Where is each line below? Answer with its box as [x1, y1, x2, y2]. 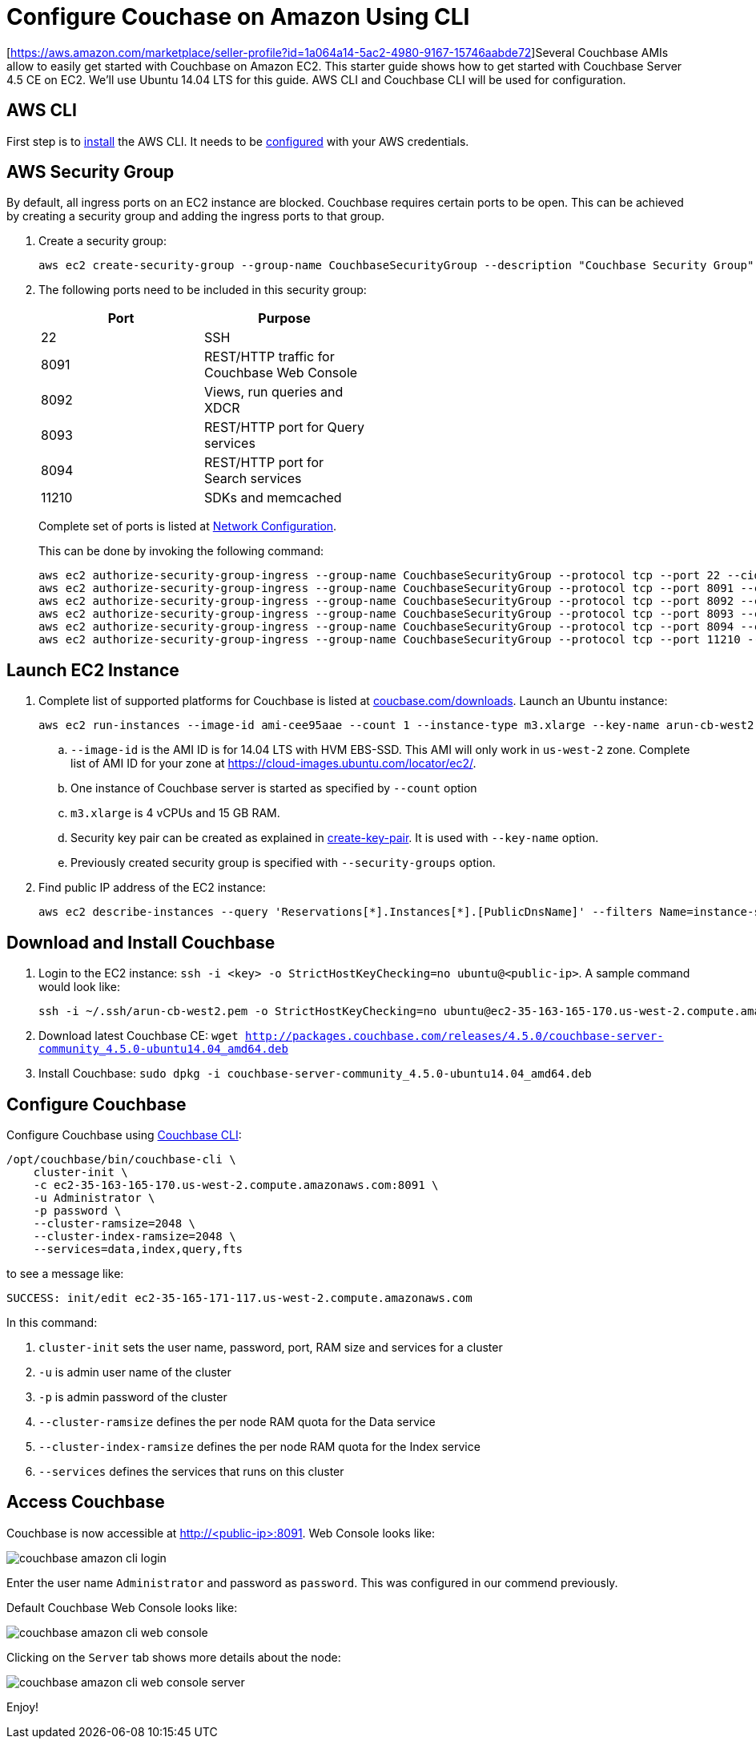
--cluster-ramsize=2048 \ [33, 1216, 196, 1230]
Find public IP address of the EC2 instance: [38, 881, 266, 895]
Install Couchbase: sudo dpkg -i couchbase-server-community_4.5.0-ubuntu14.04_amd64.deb [38, 1066, 592, 1081]
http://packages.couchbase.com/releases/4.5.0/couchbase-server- [245, 1030, 664, 1043]
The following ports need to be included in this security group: [38, 283, 367, 297]
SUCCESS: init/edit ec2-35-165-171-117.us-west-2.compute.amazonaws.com [6, 1291, 472, 1304]
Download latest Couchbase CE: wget [38, 1029, 239, 1043]
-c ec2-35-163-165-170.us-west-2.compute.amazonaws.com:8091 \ [33, 1178, 439, 1191]
